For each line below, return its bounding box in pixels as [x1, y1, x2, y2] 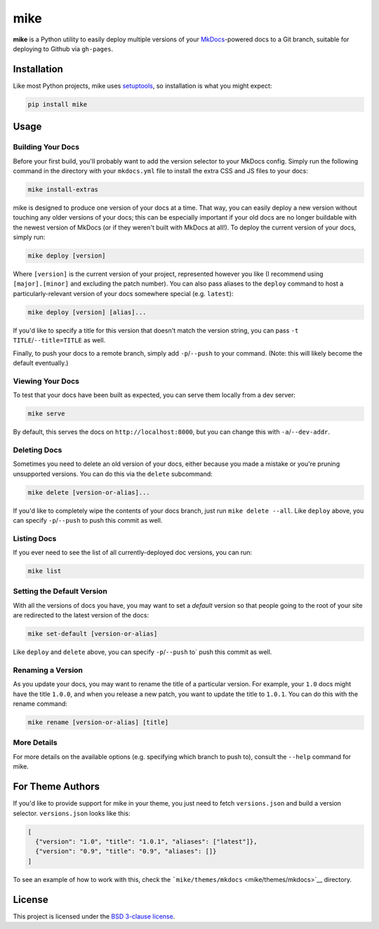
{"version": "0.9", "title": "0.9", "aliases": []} [35, 848, 217, 855]
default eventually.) [13, 359, 69, 367]
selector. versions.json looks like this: [13, 809, 131, 817]
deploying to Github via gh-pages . [13, 44, 114, 53]
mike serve [27, 410, 65, 417]
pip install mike [27, 100, 88, 108]
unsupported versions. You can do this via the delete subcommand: [13, 469, 213, 478]
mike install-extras [27, 185, 98, 193]
